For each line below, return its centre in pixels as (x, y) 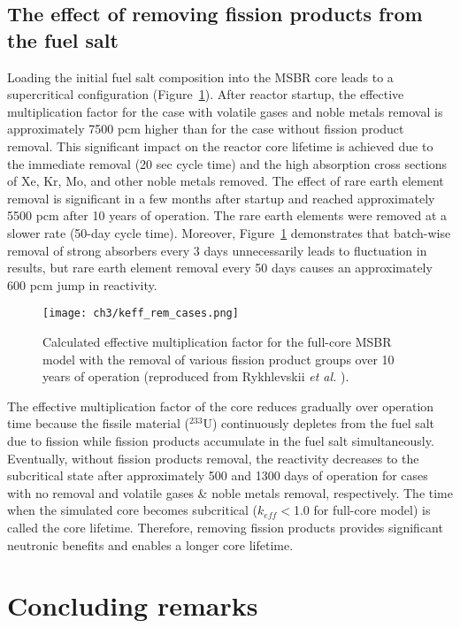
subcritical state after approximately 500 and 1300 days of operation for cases (218, 475)
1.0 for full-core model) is (362, 510)
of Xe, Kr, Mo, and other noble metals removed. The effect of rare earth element (226, 181)
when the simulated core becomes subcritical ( (132, 510)
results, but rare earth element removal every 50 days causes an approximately (220, 268)
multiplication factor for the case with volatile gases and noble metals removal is (225, 111)
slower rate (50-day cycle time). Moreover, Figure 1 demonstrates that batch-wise (229, 232)
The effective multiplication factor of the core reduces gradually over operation (221, 406)
